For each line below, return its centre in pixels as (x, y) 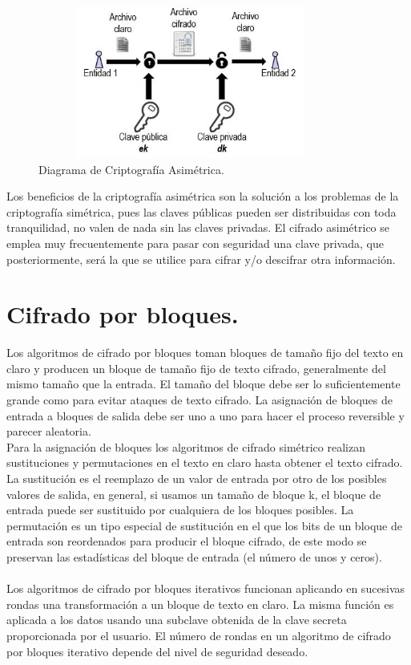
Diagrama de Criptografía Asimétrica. (131, 169)
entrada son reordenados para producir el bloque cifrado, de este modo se (187, 541)
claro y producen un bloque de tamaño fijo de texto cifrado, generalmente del (196, 368)
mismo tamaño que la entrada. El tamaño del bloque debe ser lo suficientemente (203, 384)
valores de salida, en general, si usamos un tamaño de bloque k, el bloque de (194, 494)
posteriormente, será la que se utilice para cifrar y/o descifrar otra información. (201, 259)
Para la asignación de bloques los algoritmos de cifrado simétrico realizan (186, 446)
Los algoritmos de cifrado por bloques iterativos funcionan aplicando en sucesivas (206, 588)
